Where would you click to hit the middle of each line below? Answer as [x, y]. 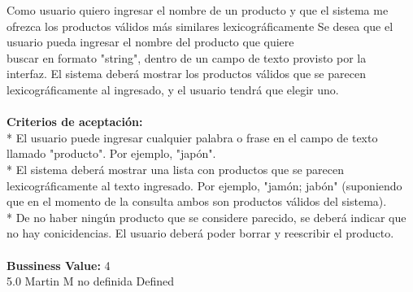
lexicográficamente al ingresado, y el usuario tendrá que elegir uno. [173, 89]
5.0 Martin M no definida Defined [91, 281]
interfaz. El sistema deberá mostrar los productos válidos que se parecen [186, 74]
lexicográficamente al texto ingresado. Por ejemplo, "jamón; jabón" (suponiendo [204, 185]
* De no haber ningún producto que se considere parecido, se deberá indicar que [206, 217]
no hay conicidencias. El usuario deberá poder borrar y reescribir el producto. [200, 233]
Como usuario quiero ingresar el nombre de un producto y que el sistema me [198, 10]
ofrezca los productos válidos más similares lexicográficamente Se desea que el [200, 26]
